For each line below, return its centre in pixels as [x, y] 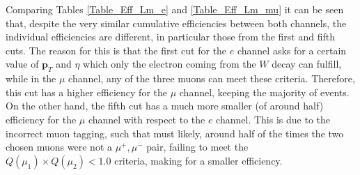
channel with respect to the [147, 119]
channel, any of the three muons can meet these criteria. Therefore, [212, 78]
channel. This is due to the [273, 119]
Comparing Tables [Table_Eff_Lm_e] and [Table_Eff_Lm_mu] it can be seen [175, 9]
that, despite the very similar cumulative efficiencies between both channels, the [176, 23]
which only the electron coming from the [170, 64]
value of [22, 64]
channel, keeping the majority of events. [264, 92]
